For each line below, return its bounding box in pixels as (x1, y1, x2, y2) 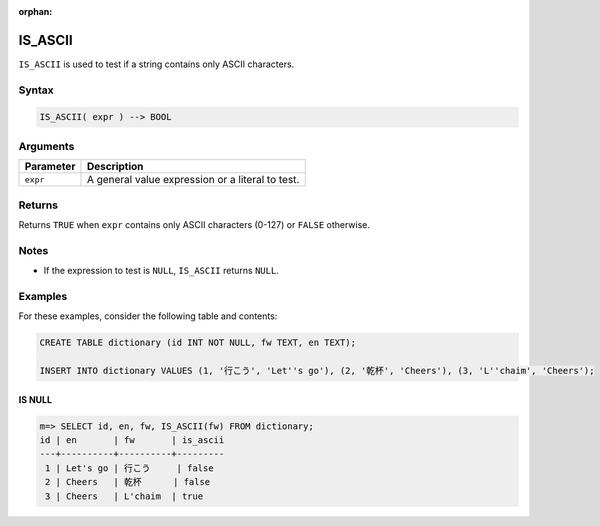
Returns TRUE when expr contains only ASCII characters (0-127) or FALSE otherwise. (18, 218, 370, 230)
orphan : (18, 6, 53, 17)
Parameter (24, 160, 76, 174)
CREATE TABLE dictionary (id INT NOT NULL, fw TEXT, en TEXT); (39, 337, 357, 349)
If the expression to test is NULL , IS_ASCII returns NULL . (43, 265, 279, 277)
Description (86, 160, 144, 174)
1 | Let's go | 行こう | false (45, 462, 214, 474)
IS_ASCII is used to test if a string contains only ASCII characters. (18, 58, 295, 70)
